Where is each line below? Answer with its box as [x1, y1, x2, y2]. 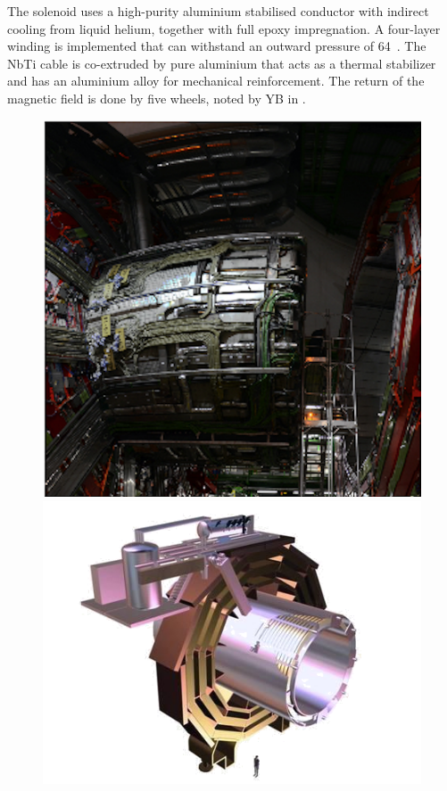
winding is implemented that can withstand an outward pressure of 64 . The [7, 37, 426, 55]
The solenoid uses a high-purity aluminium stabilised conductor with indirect [7, 2, 429, 20]
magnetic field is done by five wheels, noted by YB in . [7, 88, 306, 107]
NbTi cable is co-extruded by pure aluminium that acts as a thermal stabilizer [7, 54, 436, 72]
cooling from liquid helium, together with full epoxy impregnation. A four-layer [7, 19, 441, 37]
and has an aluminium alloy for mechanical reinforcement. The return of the [7, 71, 425, 90]
